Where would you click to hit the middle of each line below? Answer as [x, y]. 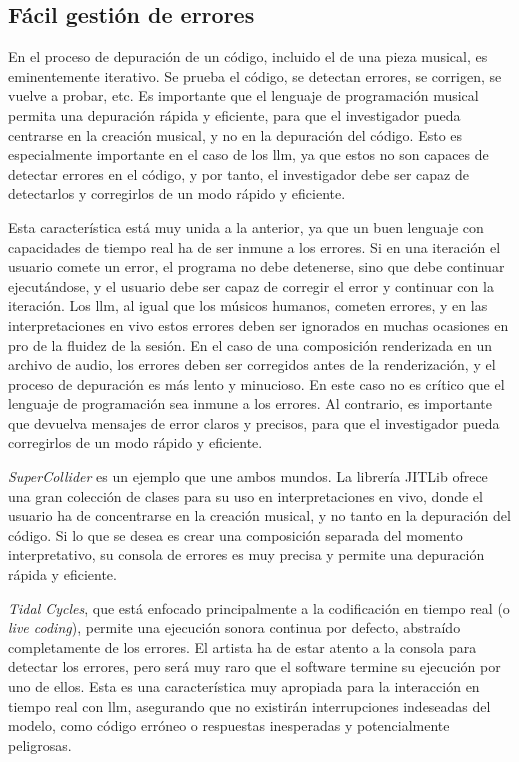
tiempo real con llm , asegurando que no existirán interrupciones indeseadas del [249, 705]
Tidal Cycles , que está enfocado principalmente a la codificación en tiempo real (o [259, 607]
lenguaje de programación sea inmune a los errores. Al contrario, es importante [250, 403]
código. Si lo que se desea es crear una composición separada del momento [235, 534]
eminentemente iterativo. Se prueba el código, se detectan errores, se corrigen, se [255, 75]
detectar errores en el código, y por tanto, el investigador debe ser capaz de [238, 173]
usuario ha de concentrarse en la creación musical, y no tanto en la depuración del [259, 515]
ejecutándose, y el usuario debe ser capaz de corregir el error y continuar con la [251, 285]
